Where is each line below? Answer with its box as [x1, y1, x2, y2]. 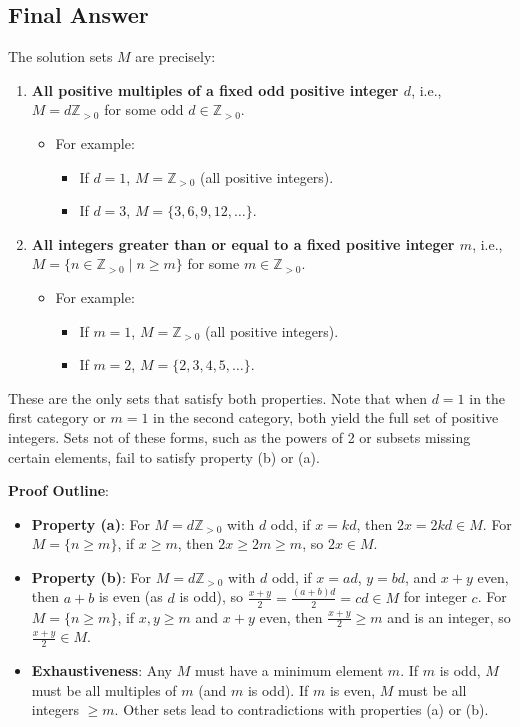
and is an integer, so [387, 606, 511, 627]
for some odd [104, 99, 184, 120]
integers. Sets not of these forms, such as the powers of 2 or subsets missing [8, 426, 471, 447]
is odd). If [247, 679, 309, 700]
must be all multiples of [31, 679, 177, 700]
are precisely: [135, 46, 216, 67]
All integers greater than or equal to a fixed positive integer [31, 233, 455, 254]
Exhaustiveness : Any [31, 660, 172, 681]
